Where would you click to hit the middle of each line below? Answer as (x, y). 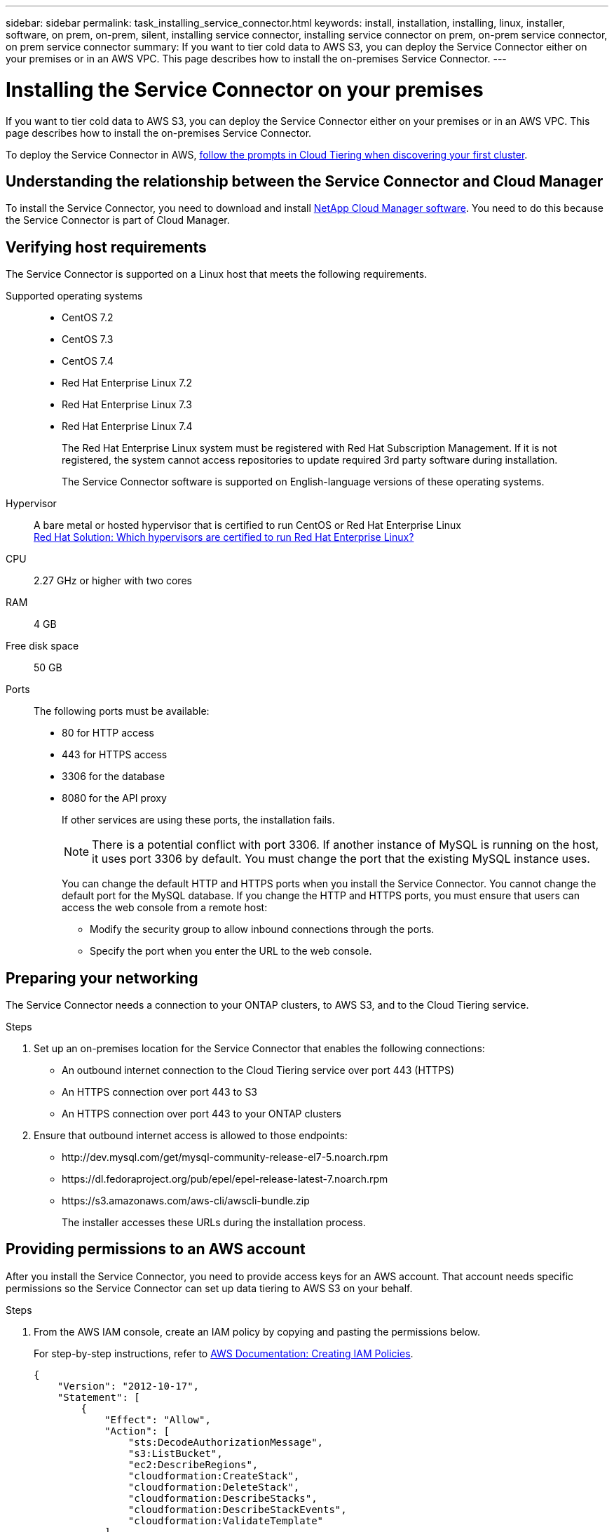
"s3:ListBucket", (175, 1453)
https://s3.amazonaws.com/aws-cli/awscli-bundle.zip (186, 1201)
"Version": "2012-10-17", (128, 1386)
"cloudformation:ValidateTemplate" (226, 1520)
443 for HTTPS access (115, 755)
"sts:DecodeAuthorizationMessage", (226, 1442)
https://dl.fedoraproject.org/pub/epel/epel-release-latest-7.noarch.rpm (225, 1179)
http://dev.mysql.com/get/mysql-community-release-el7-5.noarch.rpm (225, 1157)
